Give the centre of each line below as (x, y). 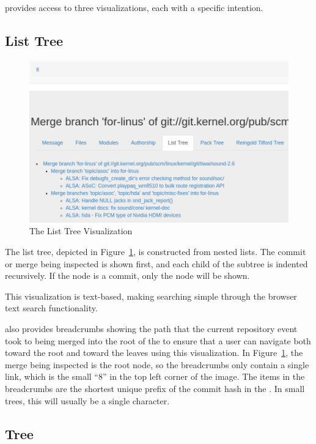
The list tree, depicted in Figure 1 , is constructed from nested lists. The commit (156, 251)
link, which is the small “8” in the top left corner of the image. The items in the (155, 376)
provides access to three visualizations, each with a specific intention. (134, 7)
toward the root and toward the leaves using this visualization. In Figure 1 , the (154, 353)
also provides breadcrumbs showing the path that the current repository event (151, 328)
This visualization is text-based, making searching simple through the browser (151, 296)
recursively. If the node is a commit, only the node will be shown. (127, 276)
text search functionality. (51, 308)
